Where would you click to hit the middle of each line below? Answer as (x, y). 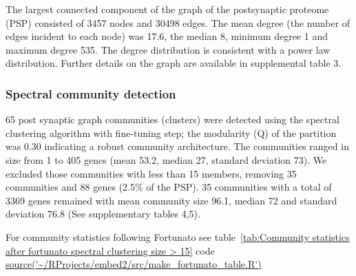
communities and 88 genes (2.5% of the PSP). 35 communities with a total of (169, 187)
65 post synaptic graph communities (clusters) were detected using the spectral (172, 119)
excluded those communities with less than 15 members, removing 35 (151, 173)
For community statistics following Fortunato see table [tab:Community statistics (178, 236)
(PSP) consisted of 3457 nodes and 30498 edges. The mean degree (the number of (178, 22)
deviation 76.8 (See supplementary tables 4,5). (103, 214)
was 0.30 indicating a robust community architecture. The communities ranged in (177, 146)
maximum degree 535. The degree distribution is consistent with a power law (168, 49)
